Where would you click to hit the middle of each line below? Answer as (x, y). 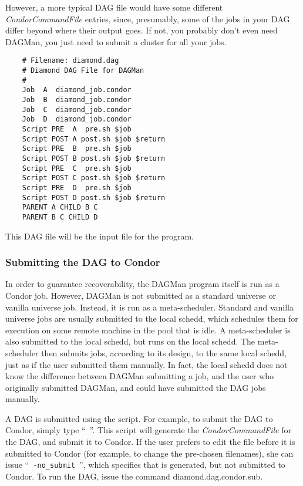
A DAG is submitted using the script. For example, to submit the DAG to (139, 418)
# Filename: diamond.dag (70, 61)
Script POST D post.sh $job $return (94, 198)
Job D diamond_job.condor (77, 119)
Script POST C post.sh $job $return (94, 178)
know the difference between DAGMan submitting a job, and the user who (140, 376)
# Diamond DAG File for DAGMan (83, 71)
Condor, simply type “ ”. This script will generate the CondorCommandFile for (148, 430)
